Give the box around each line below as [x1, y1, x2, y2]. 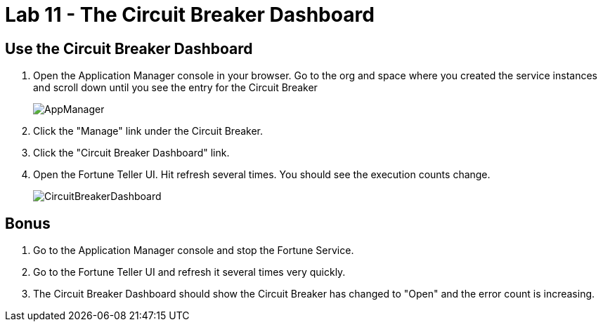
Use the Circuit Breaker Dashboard [5, 39, 253, 58]
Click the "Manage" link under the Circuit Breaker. [33, 125, 264, 138]
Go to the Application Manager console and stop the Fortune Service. [33, 244, 354, 257]
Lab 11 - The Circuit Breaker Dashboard [5, 3, 375, 27]
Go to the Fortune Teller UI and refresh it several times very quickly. [33, 266, 346, 279]
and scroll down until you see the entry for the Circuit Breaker [33, 81, 318, 94]
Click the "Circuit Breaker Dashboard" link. [33, 147, 230, 159]
